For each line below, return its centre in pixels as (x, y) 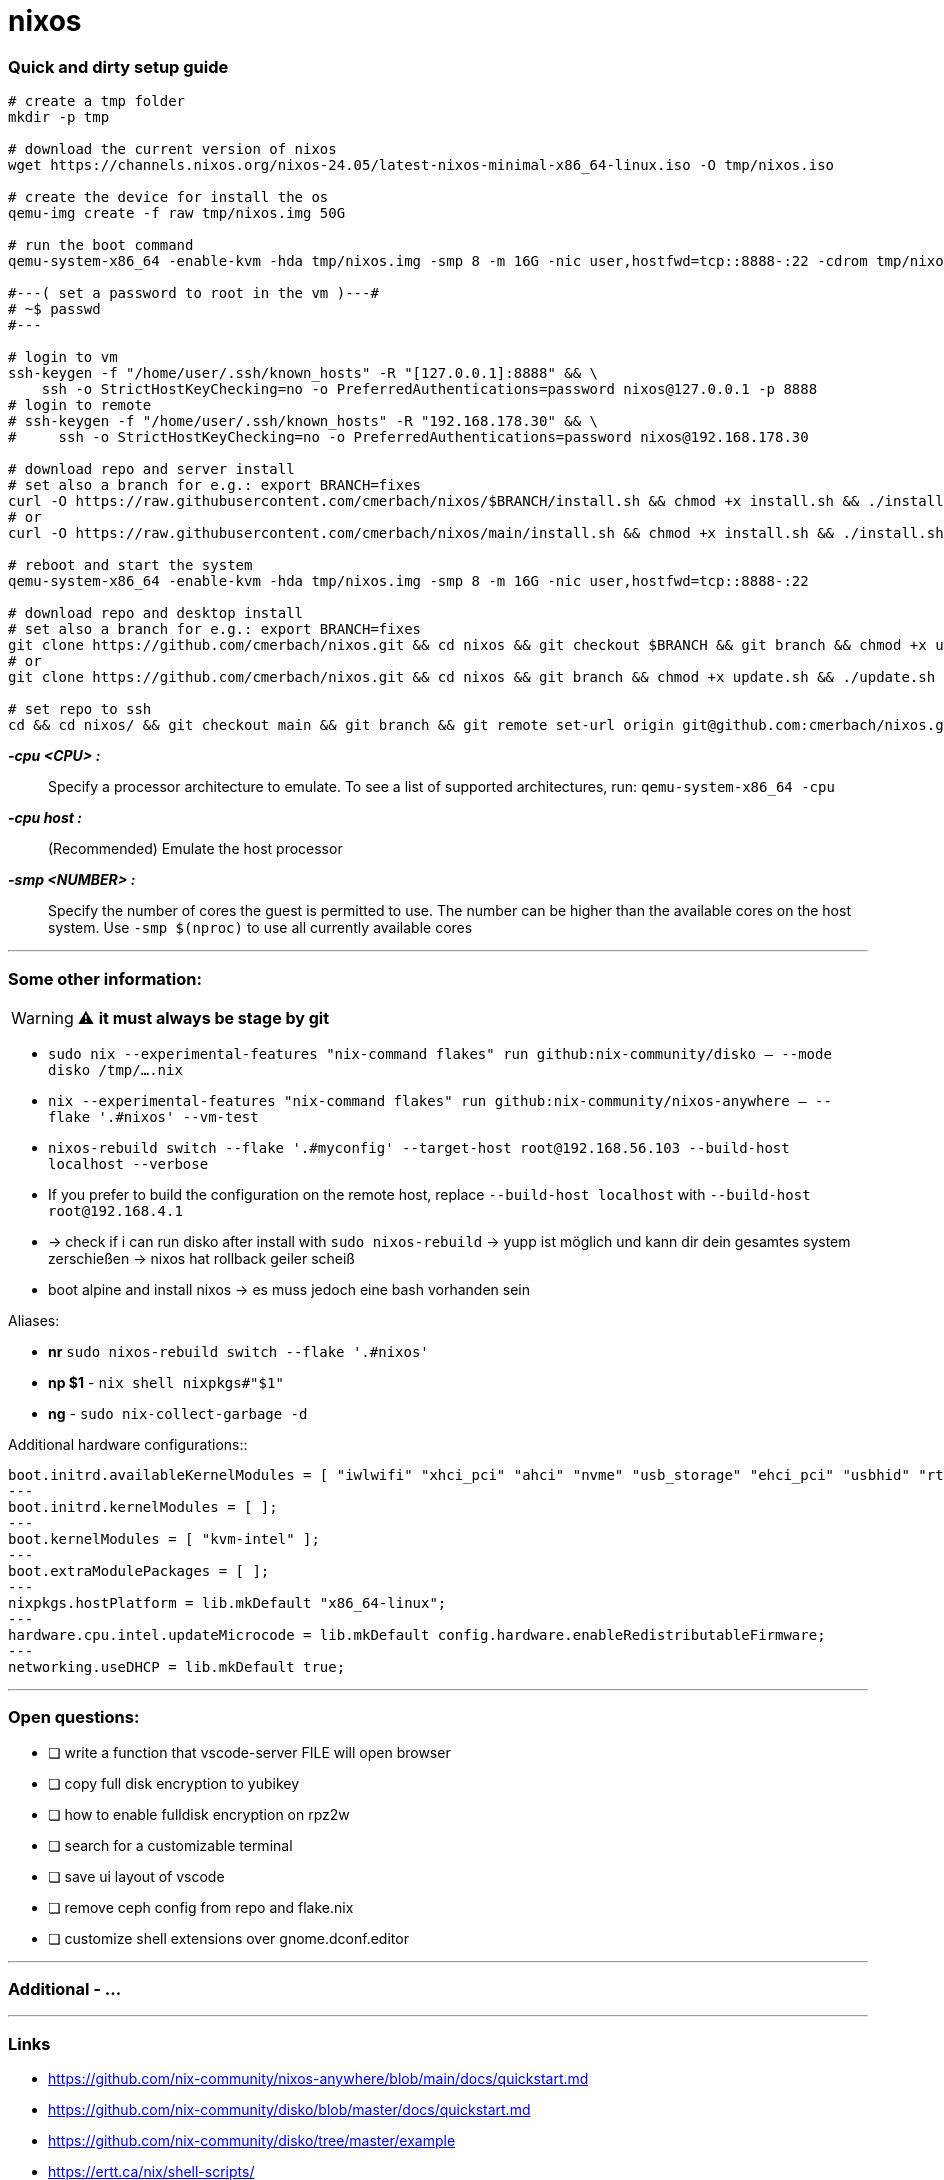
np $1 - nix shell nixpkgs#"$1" (166, 1382)
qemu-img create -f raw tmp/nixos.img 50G (177, 213)
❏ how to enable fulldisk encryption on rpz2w (199, 1814)
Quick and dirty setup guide (118, 66)
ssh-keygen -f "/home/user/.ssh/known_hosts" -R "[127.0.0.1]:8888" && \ (303, 373)
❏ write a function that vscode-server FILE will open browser (249, 1752)
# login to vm (63, 357)
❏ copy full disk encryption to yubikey (174, 1783)
